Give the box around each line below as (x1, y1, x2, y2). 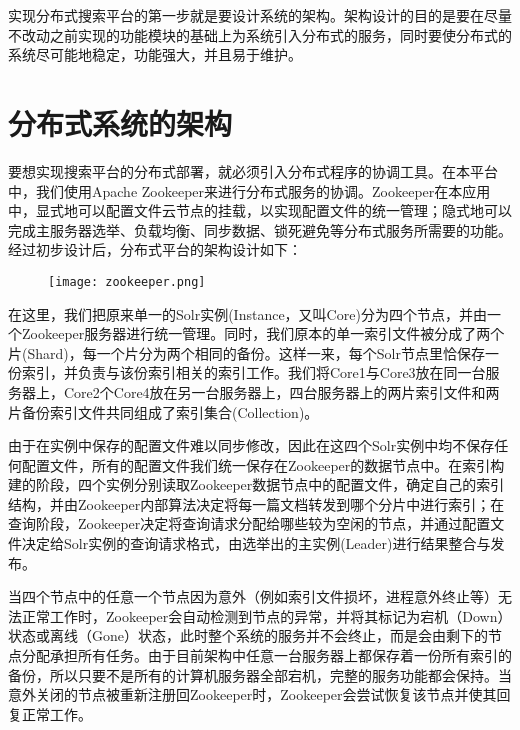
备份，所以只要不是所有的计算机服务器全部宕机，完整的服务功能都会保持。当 (8, 664, 512, 685)
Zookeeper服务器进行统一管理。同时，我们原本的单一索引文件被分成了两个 (21, 323, 505, 344)
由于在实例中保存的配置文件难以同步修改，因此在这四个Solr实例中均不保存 (8, 435, 495, 456)
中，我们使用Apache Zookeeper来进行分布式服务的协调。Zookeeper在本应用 (8, 180, 491, 201)
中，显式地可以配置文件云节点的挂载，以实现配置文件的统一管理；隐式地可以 (8, 200, 512, 221)
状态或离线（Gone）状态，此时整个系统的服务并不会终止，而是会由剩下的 (8, 625, 488, 646)
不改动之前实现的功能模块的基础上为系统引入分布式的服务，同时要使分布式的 (8, 24, 512, 45)
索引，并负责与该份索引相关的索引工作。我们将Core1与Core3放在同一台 (21, 362, 486, 383)
